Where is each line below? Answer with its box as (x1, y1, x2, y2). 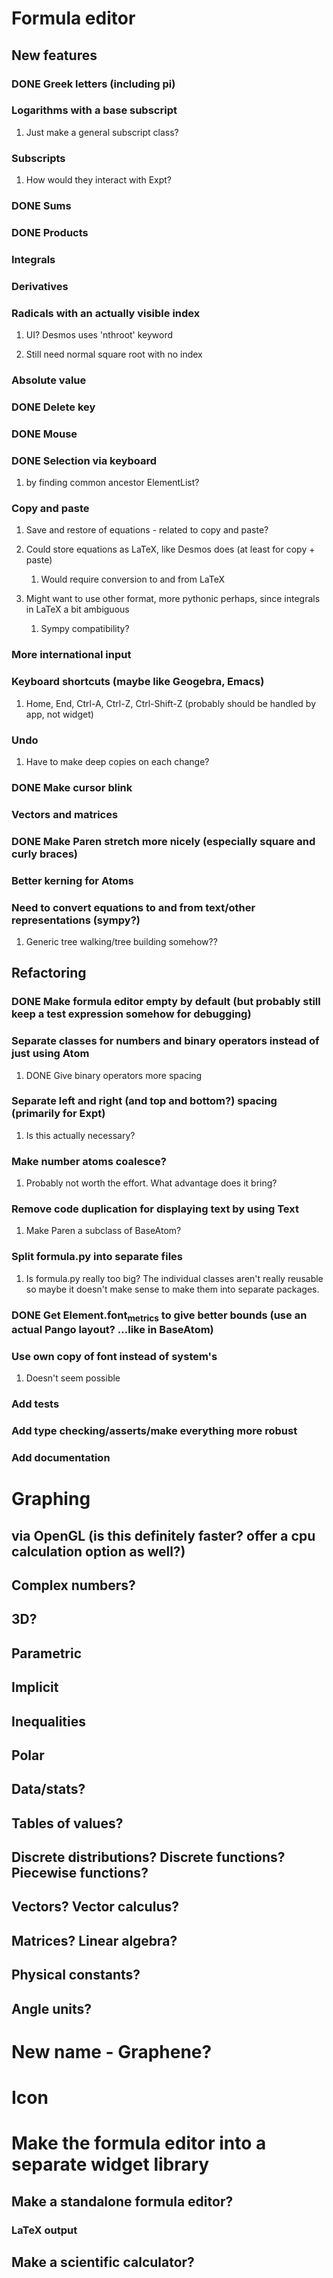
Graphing (11, 1488, 91, 1511)
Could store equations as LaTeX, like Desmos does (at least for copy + (25, 543, 316, 556)
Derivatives (11, 279, 69, 293)
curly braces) (11, 847, 79, 861)
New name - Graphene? (11, 2040, 213, 2063)
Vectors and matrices (11, 807, 119, 821)
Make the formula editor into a (11, 2132, 267, 2155)
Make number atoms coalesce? (11, 1154, 167, 1168)
